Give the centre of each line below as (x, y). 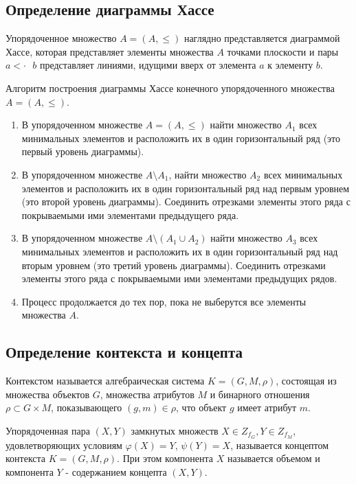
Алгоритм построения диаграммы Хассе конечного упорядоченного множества (170, 88)
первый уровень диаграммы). (83, 151)
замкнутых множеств (175, 430)
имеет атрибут (267, 407)
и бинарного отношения (260, 394)
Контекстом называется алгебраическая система (105, 381)
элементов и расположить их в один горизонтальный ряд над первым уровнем (186, 188)
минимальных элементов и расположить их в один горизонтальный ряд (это (181, 138)
